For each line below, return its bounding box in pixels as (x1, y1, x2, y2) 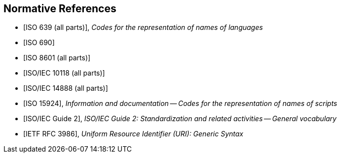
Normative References (3, 2, 116, 15)
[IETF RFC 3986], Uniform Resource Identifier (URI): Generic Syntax (23, 130, 244, 138)
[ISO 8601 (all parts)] (23, 53, 91, 62)
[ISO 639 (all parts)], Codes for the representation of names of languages (23, 23, 263, 32)
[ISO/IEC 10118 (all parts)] (23, 69, 105, 78)
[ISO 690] (23, 38, 55, 47)
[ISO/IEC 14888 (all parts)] (23, 84, 108, 93)
